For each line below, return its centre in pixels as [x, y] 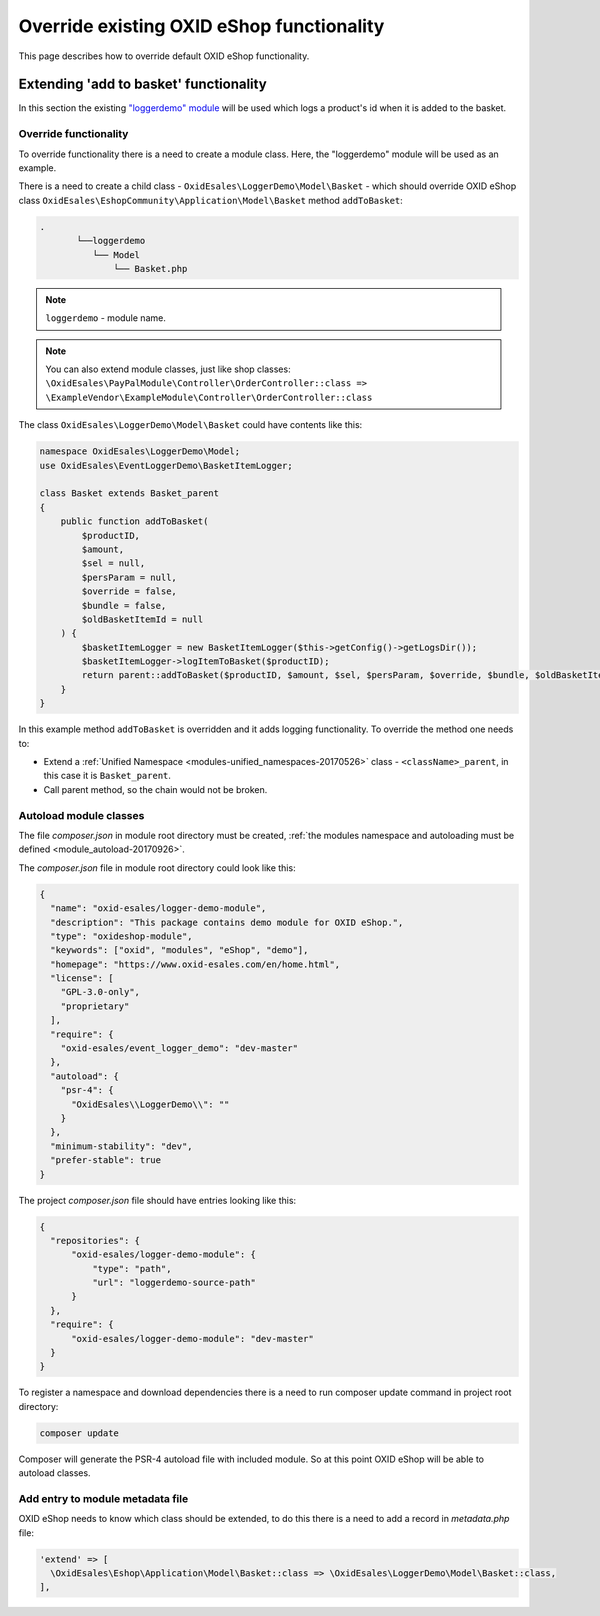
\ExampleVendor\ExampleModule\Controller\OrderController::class [209, 397]
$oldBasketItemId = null [142, 619]
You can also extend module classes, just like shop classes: [168, 369]
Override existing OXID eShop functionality [201, 26]
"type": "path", [131, 1268]
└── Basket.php [150, 268]
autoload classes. [54, 1473]
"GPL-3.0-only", [100, 992]
